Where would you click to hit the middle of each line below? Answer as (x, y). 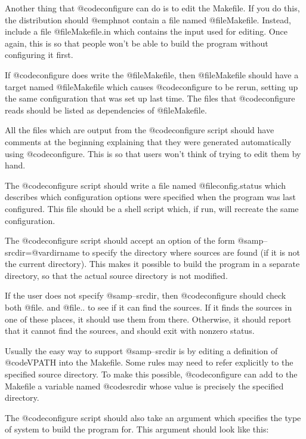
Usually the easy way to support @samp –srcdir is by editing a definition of (141, 350)
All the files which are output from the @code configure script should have (140, 130)
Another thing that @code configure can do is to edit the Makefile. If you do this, (152, 8)
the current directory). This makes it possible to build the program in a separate (152, 264)
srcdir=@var (27, 252)
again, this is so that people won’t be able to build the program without (137, 43)
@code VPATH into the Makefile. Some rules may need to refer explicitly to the (149, 362)
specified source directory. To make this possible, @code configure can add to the (151, 374)
